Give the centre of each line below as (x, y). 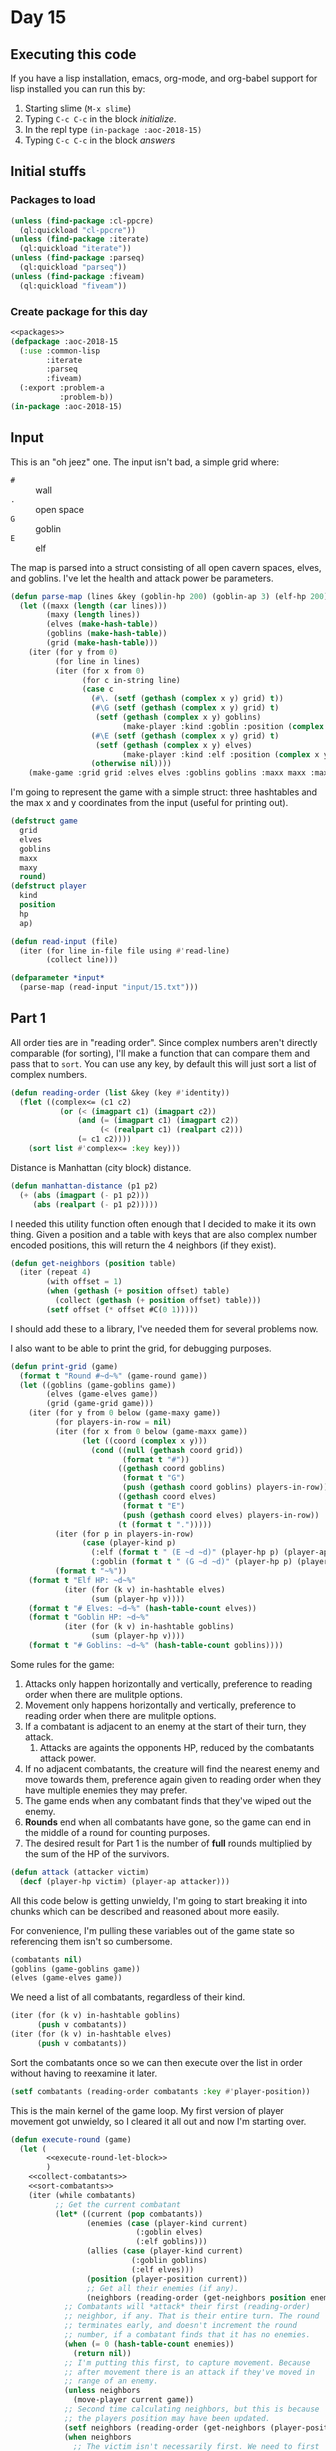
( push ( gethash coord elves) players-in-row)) (220, 1515)
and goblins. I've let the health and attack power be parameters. (142, 578)
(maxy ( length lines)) (93, 615)
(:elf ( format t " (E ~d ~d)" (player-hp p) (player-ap (209, 1552)
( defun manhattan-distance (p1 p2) (84, 1186)
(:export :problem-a (62, 388)
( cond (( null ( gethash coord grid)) (167, 1450)
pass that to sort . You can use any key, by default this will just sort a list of (163, 1063)
